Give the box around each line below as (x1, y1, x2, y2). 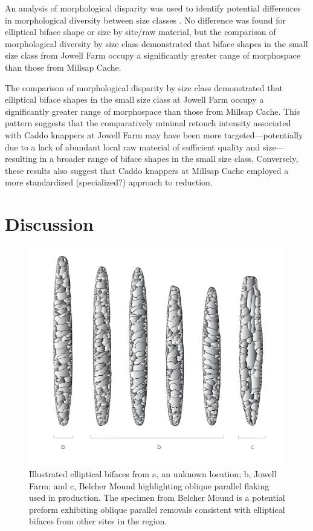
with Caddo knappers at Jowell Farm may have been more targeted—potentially (5, 128, 303, 141)
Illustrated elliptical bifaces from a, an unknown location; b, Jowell (29, 468, 277, 480)
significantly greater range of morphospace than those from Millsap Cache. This (5, 105, 300, 117)
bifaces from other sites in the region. (29, 515, 167, 527)
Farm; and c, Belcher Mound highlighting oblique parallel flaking (29, 479, 269, 492)
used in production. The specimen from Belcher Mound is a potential (29, 491, 285, 504)
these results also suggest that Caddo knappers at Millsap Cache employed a (5, 164, 289, 176)
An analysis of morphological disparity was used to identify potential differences (5, 2, 301, 14)
